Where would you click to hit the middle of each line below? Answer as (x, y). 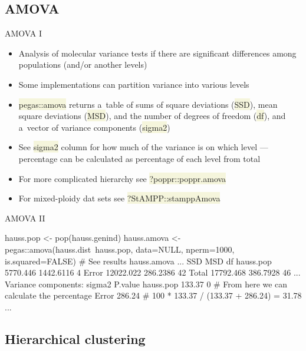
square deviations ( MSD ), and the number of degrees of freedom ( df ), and (152, 116)
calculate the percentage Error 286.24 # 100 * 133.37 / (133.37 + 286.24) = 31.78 (153, 295)
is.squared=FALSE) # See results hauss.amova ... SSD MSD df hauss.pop (138, 261)
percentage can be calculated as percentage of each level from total (139, 158)
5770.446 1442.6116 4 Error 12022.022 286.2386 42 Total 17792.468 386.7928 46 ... (153, 272)
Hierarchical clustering (75, 338)
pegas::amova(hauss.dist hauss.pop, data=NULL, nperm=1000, (120, 249)
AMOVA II (25, 218)
